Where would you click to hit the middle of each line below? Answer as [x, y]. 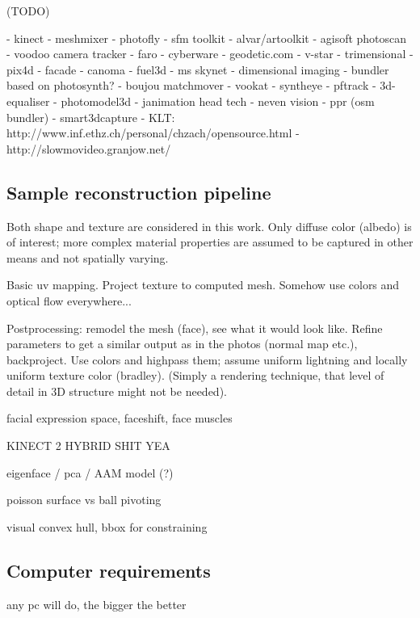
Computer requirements [109, 570]
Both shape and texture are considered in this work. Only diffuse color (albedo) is [209, 226]
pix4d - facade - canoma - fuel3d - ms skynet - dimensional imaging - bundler [198, 69]
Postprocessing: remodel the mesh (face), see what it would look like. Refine [195, 328]
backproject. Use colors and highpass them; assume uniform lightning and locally [207, 359]
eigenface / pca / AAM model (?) [90, 472]
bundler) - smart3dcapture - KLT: [91, 117]
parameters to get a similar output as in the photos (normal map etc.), [182, 344]
